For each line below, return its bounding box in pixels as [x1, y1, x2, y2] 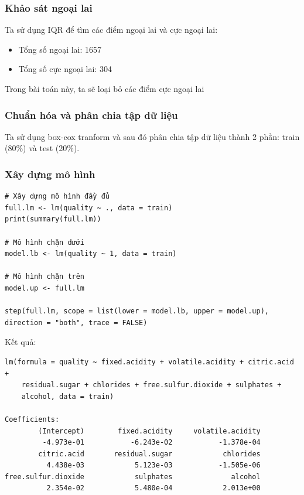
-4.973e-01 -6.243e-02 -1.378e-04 [42, 438, 261, 447]
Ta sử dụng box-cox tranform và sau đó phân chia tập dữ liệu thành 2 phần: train [5, 130, 300, 142]
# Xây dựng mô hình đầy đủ [5, 192, 110, 201]
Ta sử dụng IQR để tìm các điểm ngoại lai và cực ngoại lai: [5, 23, 218, 36]
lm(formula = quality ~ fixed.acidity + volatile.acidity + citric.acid [5, 357, 294, 366]
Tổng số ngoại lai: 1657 [18, 43, 102, 55]
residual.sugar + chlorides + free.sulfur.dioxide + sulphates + [21, 381, 282, 390]
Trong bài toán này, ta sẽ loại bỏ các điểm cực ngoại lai [5, 83, 204, 94]
